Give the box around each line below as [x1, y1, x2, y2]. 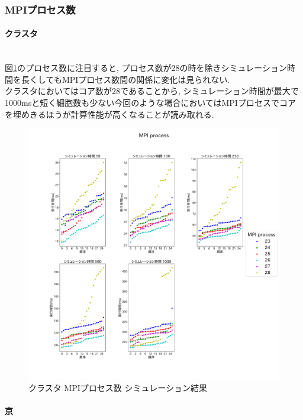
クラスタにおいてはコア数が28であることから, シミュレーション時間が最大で [5, 85, 299, 97]
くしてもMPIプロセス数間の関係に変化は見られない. [29, 73, 230, 85]
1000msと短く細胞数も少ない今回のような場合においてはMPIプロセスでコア [5, 96, 296, 109]
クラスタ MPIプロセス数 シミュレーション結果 [28, 381, 207, 393]
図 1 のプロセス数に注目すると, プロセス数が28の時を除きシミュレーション [5, 62, 287, 74]
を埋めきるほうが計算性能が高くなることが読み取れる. [5, 108, 214, 120]
